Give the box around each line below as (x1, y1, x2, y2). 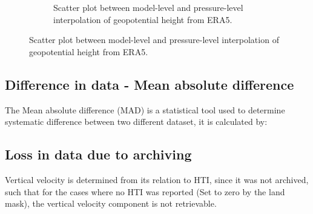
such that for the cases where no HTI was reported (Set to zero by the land (5, 185, 285, 198)
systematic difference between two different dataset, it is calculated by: (5, 115, 268, 128)
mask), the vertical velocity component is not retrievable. (5, 197, 217, 210)
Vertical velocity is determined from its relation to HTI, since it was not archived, (5, 173, 309, 186)
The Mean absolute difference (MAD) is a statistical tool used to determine (5, 103, 285, 116)
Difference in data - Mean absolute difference (5, 75, 294, 93)
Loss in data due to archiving (5, 145, 192, 164)
